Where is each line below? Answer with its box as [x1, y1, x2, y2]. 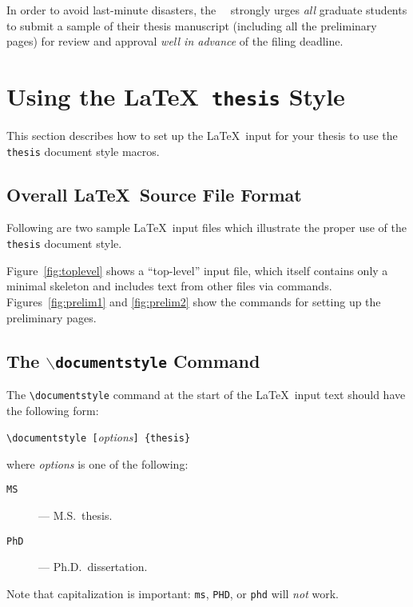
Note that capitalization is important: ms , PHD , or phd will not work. [6, 585, 339, 601]
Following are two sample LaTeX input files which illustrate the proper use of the [6, 219, 407, 236]
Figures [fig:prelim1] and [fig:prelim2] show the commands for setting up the [6, 293, 381, 309]
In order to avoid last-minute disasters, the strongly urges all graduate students [6, 2, 407, 18]
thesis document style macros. [6, 142, 160, 159]
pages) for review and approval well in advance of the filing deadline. [6, 33, 344, 50]
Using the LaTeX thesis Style [6, 79, 345, 112]
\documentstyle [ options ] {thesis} [6, 429, 191, 445]
